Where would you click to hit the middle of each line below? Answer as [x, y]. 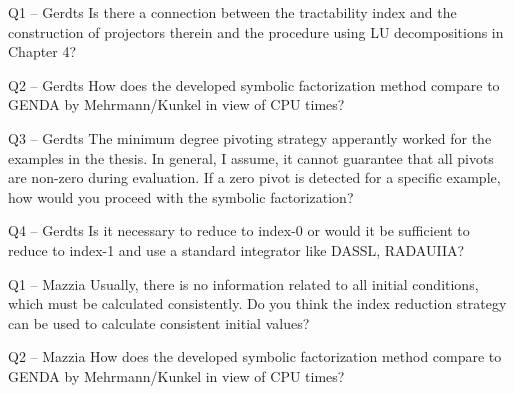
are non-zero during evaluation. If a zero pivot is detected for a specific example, [254, 177]
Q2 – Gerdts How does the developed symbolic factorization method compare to [254, 84]
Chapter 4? [42, 51]
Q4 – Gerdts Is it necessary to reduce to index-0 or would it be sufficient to [239, 230]
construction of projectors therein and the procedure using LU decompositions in [256, 31]
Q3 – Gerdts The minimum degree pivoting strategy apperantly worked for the [250, 137]
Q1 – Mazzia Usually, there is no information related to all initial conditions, [243, 283]
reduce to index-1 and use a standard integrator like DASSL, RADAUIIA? [236, 249]
